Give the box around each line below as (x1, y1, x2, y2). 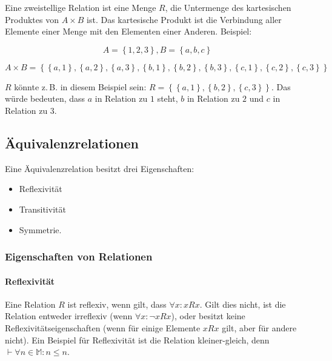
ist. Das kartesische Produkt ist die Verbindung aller (87, 13, 282, 25)
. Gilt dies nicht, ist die (199, 297, 286, 310)
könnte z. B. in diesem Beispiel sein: (14, 80, 147, 93)
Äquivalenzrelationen (5, 133, 139, 152)
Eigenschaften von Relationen (5, 249, 153, 264)
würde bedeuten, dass (5, 92, 85, 105)
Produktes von (5, 13, 59, 25)
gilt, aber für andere (222, 321, 297, 334)
